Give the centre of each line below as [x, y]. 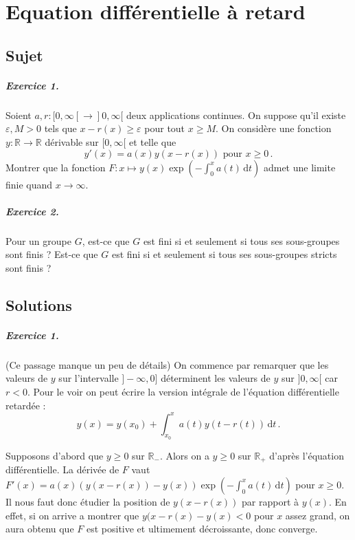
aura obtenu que [40, 529]
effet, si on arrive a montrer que [72, 515]
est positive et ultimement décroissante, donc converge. [202, 529]
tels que [60, 128]
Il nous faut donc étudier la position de [88, 501]
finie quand [29, 184]
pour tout [165, 128]
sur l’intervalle [89, 378]
